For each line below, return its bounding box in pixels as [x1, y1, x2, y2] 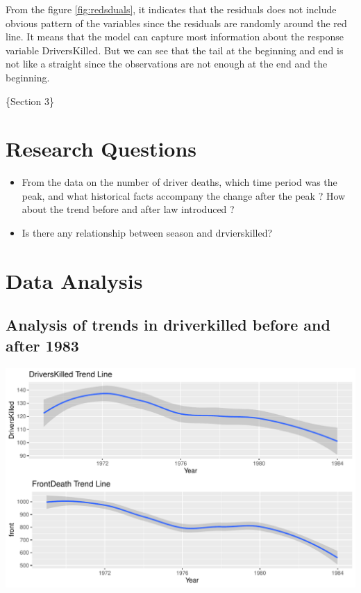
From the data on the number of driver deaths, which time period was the [22, 175, 337, 189]
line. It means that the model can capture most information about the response [6, 29, 344, 44]
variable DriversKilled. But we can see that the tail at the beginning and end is [6, 42, 344, 57]
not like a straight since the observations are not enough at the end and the [6, 56, 328, 71]
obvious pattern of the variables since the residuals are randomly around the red [6, 15, 347, 30]
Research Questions [6, 134, 197, 163]
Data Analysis [6, 266, 143, 294]
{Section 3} [6, 93, 54, 108]
